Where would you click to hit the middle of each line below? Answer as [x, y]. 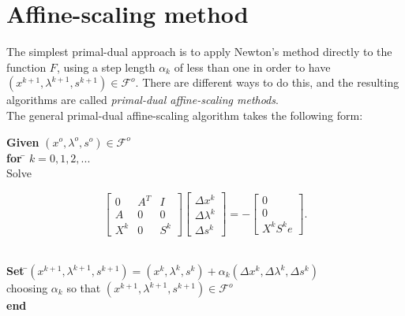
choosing [27, 288]
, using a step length [106, 67]
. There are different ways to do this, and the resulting [267, 82]
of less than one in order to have [252, 67]
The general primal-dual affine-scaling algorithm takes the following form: [185, 115]
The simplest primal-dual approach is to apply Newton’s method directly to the [199, 52]
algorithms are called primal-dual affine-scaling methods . [142, 100]
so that [84, 288]
